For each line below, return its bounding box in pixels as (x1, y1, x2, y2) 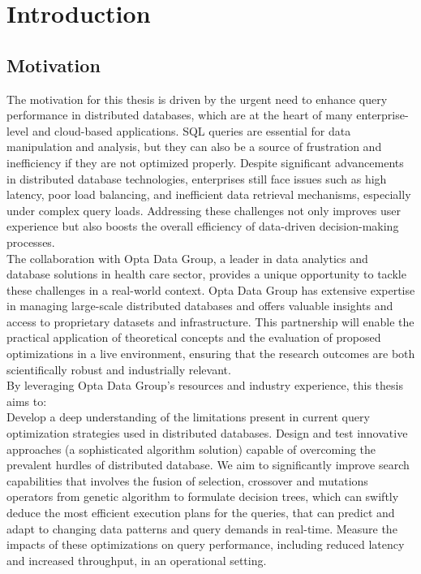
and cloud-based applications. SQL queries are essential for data (32, 122, 351, 139)
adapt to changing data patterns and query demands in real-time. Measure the (6, 520, 397, 537)
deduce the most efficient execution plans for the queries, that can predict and (6, 504, 395, 521)
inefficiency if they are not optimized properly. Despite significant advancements (6, 153, 404, 170)
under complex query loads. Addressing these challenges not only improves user (6, 201, 402, 218)
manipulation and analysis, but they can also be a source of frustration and (6, 138, 382, 155)
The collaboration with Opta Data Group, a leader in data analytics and (6, 249, 368, 266)
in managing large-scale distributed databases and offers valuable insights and (6, 297, 393, 314)
